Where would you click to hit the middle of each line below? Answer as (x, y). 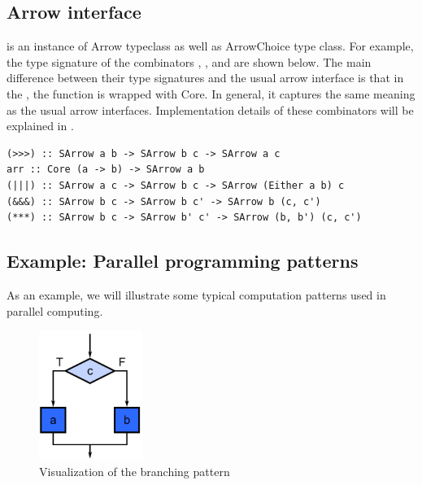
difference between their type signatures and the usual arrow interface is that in (205, 78)
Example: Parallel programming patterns (183, 261)
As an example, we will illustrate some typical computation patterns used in (196, 294)
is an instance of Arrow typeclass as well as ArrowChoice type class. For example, (210, 46)
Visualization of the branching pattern (135, 471)
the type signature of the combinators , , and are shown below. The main (189, 61)
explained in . (40, 126)
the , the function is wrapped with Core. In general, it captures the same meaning (211, 93)
